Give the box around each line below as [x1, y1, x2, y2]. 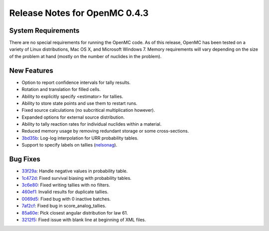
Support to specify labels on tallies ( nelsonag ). [21, 142, 118, 148]
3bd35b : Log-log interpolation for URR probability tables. [21, 135, 139, 141]
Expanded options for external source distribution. [21, 114, 125, 120]
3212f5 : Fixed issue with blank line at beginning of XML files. [21, 217, 146, 223]
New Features [9, 66, 53, 75]
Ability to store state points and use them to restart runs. [21, 100, 137, 106]
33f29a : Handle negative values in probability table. [21, 168, 128, 174]
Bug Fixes [9, 155, 41, 163]
